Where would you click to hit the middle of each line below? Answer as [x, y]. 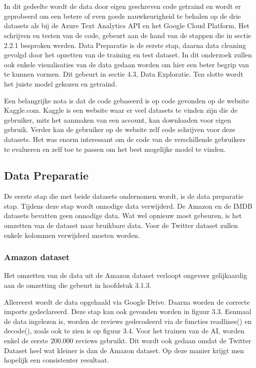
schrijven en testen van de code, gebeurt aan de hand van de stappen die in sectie [128, 35]
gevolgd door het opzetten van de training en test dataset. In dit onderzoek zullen [128, 55]
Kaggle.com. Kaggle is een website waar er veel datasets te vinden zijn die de [121, 110]
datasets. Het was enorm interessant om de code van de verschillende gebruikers [125, 139]
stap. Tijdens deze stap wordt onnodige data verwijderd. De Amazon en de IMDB [128, 206]
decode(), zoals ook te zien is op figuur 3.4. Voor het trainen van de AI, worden [124, 331]
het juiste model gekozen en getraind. [61, 83]
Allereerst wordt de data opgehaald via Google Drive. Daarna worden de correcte [127, 301]
